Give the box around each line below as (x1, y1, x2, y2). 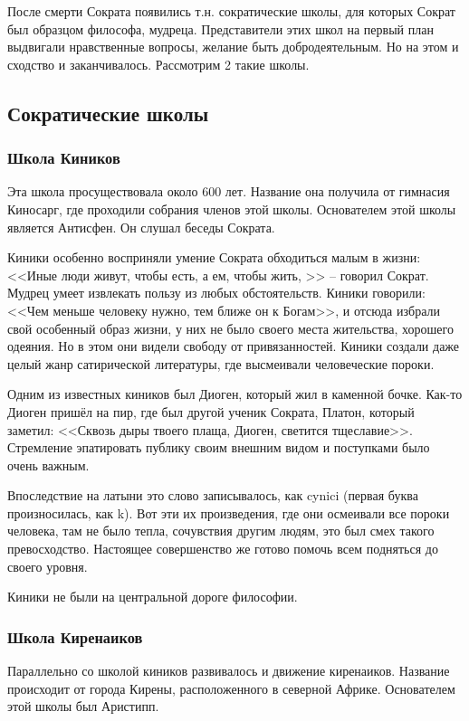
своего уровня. (7, 556, 88, 575)
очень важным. (7, 455, 90, 474)
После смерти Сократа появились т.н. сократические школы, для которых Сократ (7, 2, 455, 20)
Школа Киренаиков (7, 625, 143, 648)
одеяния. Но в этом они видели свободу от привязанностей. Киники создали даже (7, 337, 460, 356)
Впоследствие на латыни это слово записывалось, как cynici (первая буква (7, 486, 418, 505)
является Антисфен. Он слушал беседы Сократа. (7, 217, 275, 236)
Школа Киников (7, 147, 120, 169)
